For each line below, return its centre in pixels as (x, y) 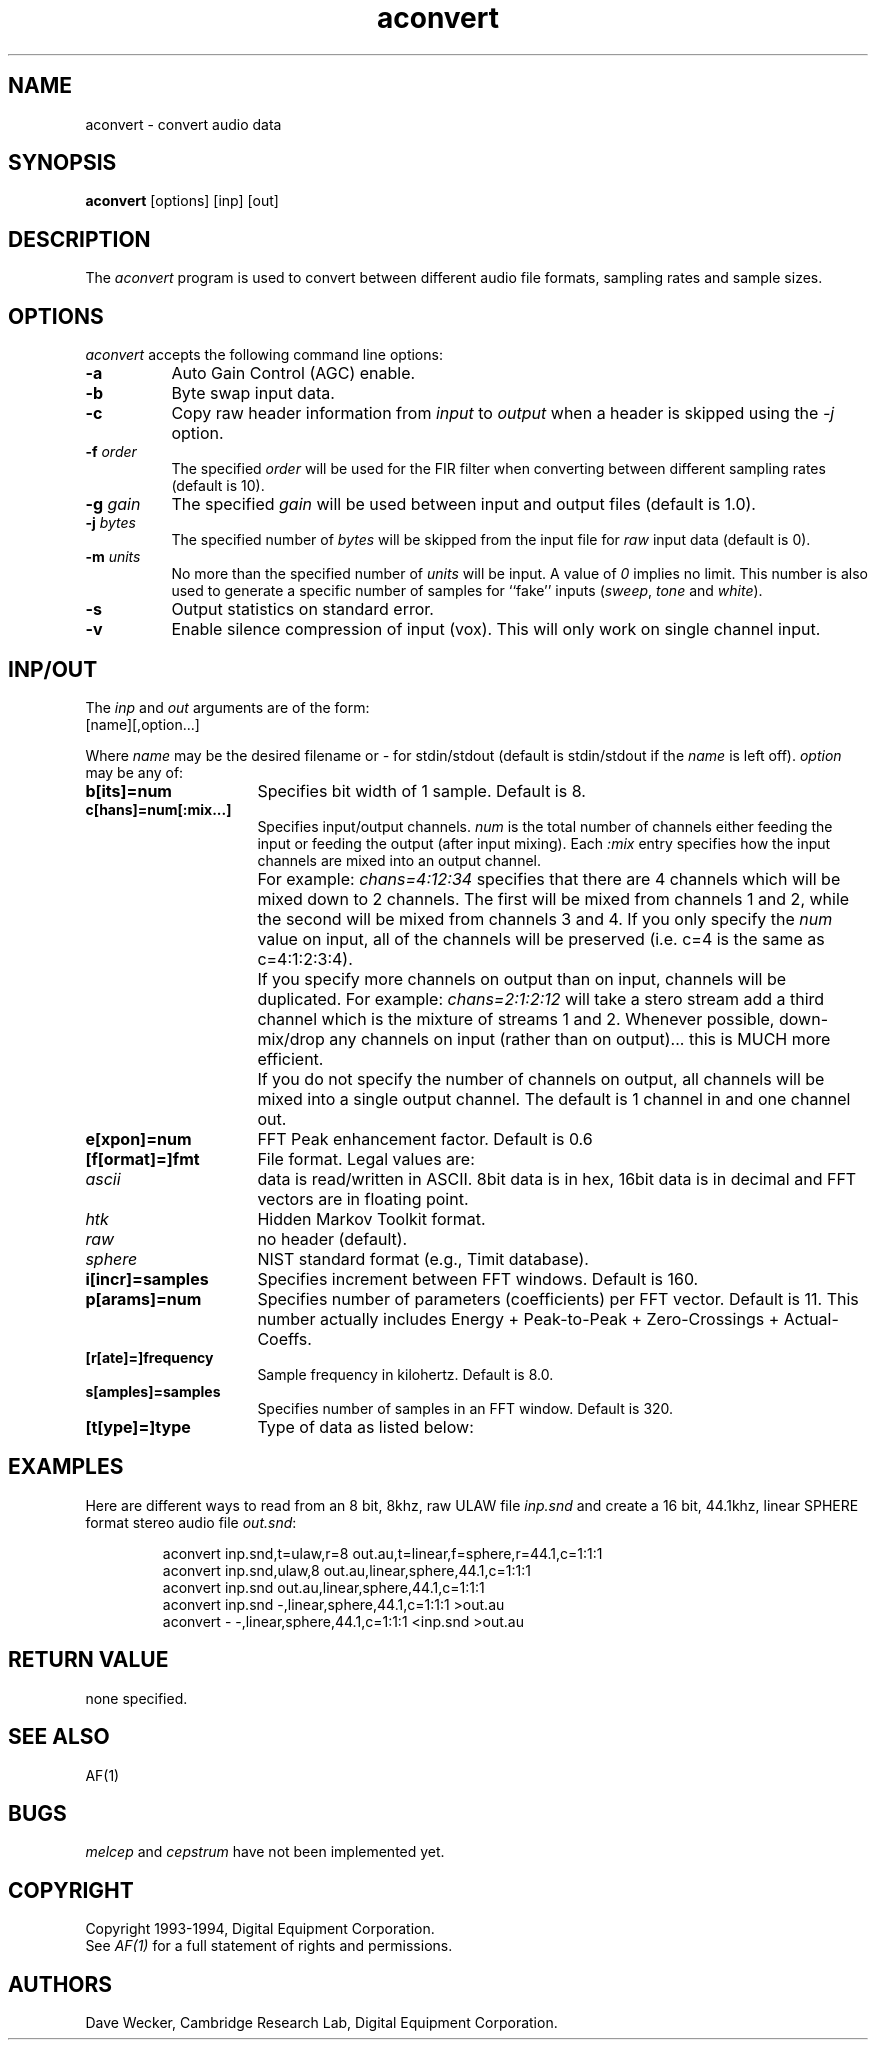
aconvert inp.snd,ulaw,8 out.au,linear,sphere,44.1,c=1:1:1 (347, 1570)
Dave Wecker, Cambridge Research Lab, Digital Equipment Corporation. (321, 2023)
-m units (113, 557)
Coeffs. (284, 1338)
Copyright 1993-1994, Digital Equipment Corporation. (260, 1929)
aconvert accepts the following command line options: (264, 355)
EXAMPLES (66, 1467)
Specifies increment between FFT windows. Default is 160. (478, 1278)
